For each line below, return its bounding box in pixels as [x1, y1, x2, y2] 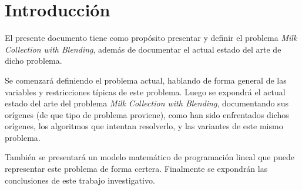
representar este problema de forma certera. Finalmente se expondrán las [5, 163, 268, 175]
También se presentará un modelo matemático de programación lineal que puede [5, 151, 295, 163]
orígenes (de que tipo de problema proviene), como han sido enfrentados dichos [5, 108, 289, 120]
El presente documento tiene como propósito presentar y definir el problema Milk [5, 32, 297, 44]
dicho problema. [5, 54, 62, 67]
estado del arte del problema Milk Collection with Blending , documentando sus [5, 97, 288, 109]
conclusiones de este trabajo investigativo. [5, 174, 155, 186]
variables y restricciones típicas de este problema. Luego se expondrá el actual [5, 85, 286, 98]
